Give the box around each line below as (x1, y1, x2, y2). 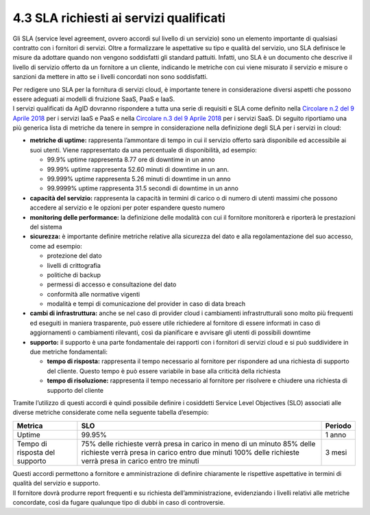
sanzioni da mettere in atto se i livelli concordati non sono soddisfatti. (12, 73, 208, 81)
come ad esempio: (29, 242, 82, 250)
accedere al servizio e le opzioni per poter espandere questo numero (29, 203, 225, 212)
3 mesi (325, 447, 347, 457)
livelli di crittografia (47, 261, 101, 269)
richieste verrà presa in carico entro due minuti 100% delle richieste (81, 447, 299, 457)
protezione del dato (47, 251, 102, 260)
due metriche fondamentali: (29, 347, 108, 356)
